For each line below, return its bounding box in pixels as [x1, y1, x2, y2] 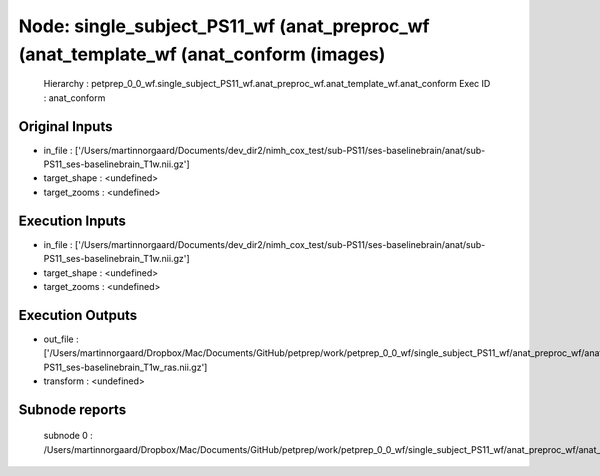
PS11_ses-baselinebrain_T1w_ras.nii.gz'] [43, 361, 208, 373]
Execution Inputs [18, 212, 127, 229]
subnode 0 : [43, 430, 94, 442]
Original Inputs [18, 118, 113, 135]
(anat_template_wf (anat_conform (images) [18, 43, 386, 65]
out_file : [43, 333, 79, 345]
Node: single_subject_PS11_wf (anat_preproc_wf [18, 15, 430, 37]
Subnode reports [18, 401, 127, 418]
